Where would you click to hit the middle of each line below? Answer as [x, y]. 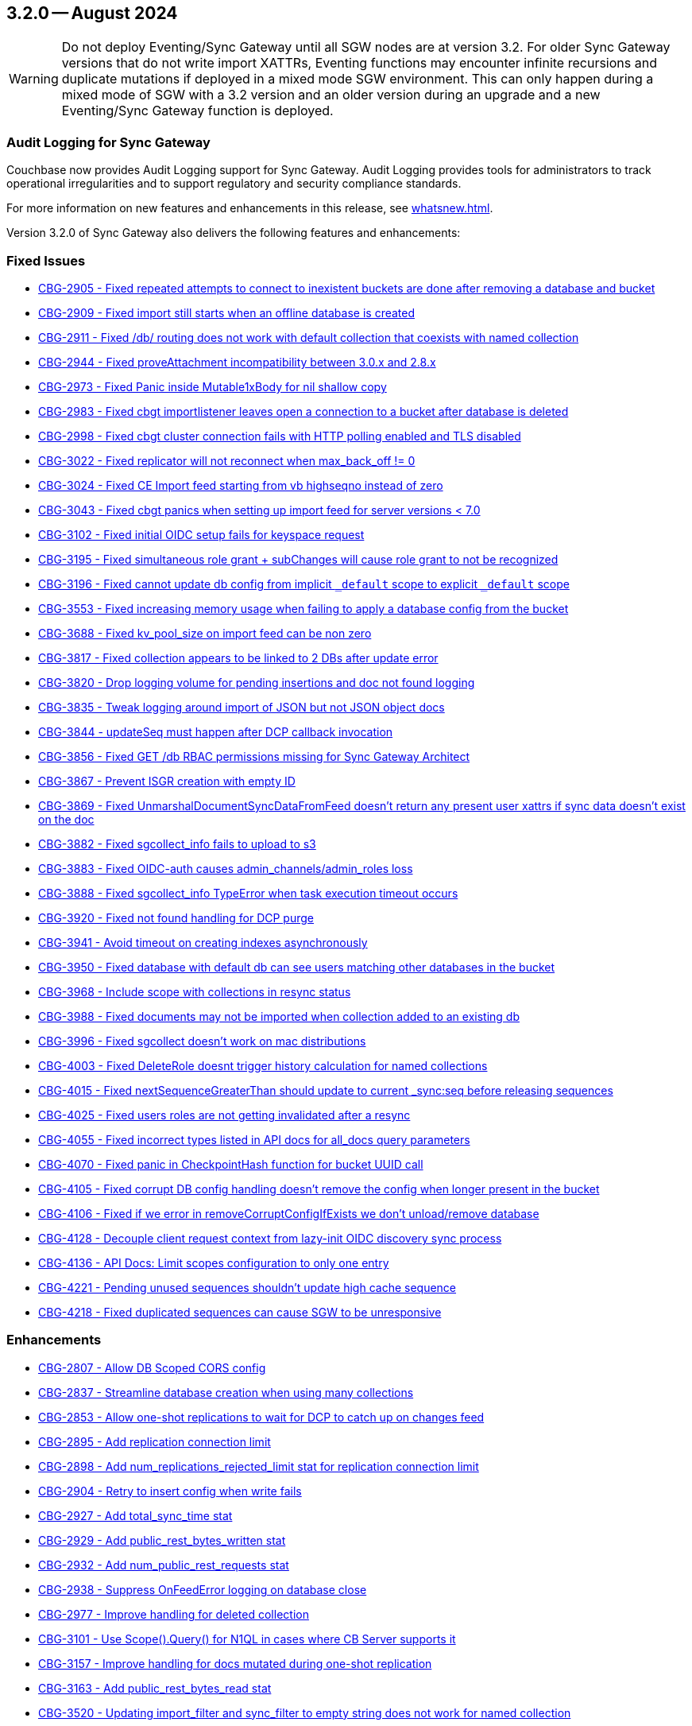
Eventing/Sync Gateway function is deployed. [197, 111]
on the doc [66, 819]
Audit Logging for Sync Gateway [108, 142]
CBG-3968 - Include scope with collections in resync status [195, 991]
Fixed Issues [46, 260]
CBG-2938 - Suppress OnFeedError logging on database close [203, 1589]
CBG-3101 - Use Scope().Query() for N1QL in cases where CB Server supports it [247, 1639]
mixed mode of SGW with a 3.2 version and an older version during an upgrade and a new [331, 95]
